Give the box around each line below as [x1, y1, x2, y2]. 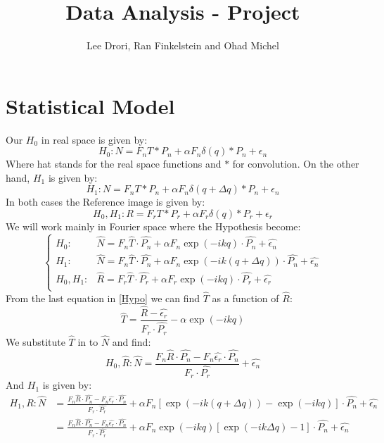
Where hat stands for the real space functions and [6, 156, 222, 171]
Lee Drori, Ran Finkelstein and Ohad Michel [87, 38, 279, 53]
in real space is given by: [41, 132, 148, 146]
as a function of [212, 291, 279, 306]
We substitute [6, 334, 65, 349]
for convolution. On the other [232, 156, 359, 171]
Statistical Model [6, 91, 175, 120]
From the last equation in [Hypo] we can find [6, 291, 200, 306]
